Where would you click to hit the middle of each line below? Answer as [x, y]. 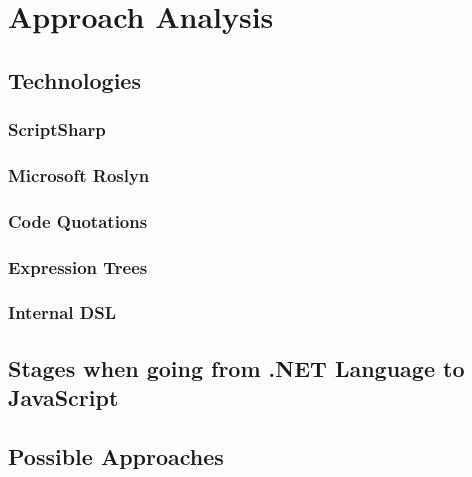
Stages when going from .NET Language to [236, 367]
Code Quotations [78, 220]
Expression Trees [78, 266]
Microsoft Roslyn [79, 174]
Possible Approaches [116, 455]
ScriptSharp [57, 129]
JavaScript [63, 397]
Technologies [74, 79]
